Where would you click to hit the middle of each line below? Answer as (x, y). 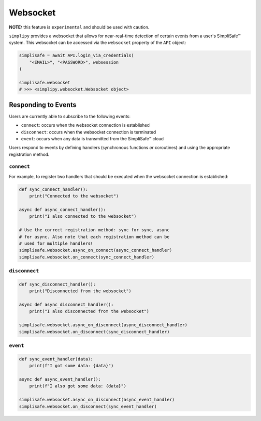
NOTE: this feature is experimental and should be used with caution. (79, 27)
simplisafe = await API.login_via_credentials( (76, 55)
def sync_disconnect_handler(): (58, 284)
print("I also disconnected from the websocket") (89, 311)
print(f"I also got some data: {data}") (78, 386)
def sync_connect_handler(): (54, 189)
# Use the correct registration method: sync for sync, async (94, 230)
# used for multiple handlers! (56, 243)
